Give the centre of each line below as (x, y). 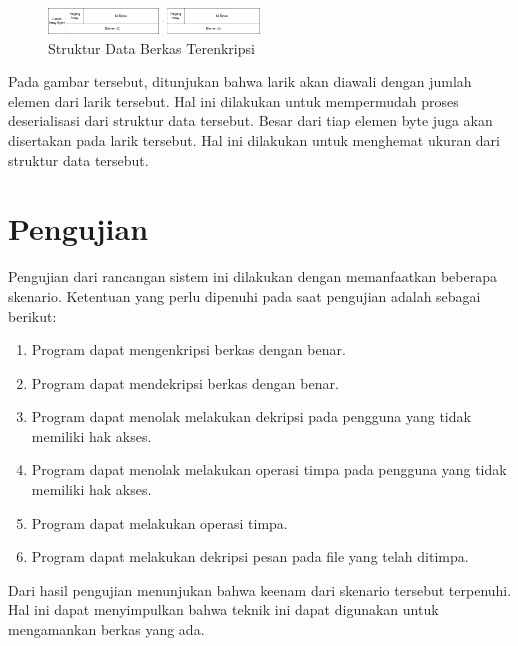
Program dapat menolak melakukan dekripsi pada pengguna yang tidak (251, 416)
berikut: (32, 315)
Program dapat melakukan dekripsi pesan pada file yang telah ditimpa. (250, 556)
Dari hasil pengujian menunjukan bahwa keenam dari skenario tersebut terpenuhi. (260, 589)
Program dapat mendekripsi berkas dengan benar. (185, 382)
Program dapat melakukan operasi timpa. (159, 522)
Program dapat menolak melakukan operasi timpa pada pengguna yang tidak (269, 469)
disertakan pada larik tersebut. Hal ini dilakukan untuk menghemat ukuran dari (254, 140)
